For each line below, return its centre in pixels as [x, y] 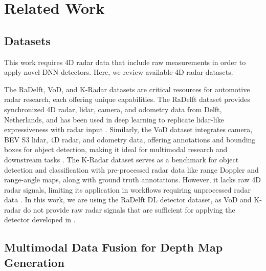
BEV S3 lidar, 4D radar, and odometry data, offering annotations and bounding [130, 139]
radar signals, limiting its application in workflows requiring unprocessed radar [127, 189]
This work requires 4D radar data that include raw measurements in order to [125, 62]
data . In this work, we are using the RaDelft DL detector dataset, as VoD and [128, 200]
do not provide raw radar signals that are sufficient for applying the [129, 209]
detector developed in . [40, 220]
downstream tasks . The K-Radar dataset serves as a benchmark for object [121, 159]
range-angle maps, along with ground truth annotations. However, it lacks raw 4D [132, 180]
